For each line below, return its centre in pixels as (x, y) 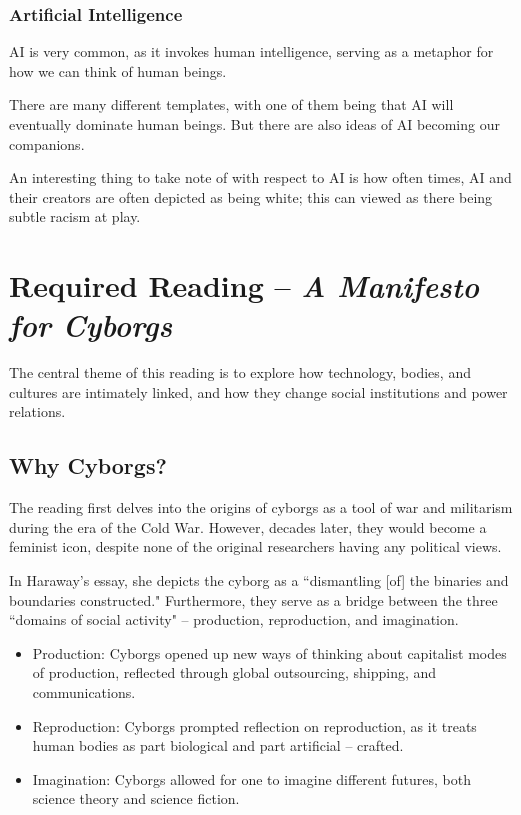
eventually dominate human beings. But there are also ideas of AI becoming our (254, 124)
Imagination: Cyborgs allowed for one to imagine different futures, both (252, 778)
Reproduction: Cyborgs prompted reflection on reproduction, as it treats (254, 725)
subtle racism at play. (75, 216)
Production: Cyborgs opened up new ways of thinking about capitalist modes (269, 652)
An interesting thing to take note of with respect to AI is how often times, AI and (260, 177)
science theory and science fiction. (136, 798)
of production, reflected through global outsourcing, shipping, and (234, 672)
